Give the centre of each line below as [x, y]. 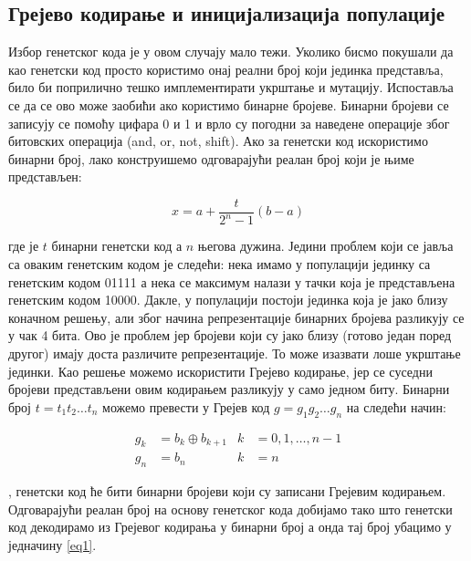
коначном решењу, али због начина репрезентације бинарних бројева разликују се [236, 317]
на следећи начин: [396, 406]
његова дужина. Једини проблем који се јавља [325, 246]
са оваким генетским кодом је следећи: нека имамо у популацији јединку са [220, 263]
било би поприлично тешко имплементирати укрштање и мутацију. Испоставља [231, 87]
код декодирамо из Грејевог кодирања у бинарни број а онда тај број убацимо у [230, 527]
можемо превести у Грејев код [186, 406]
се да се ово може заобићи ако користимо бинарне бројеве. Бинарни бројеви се [229, 104]
